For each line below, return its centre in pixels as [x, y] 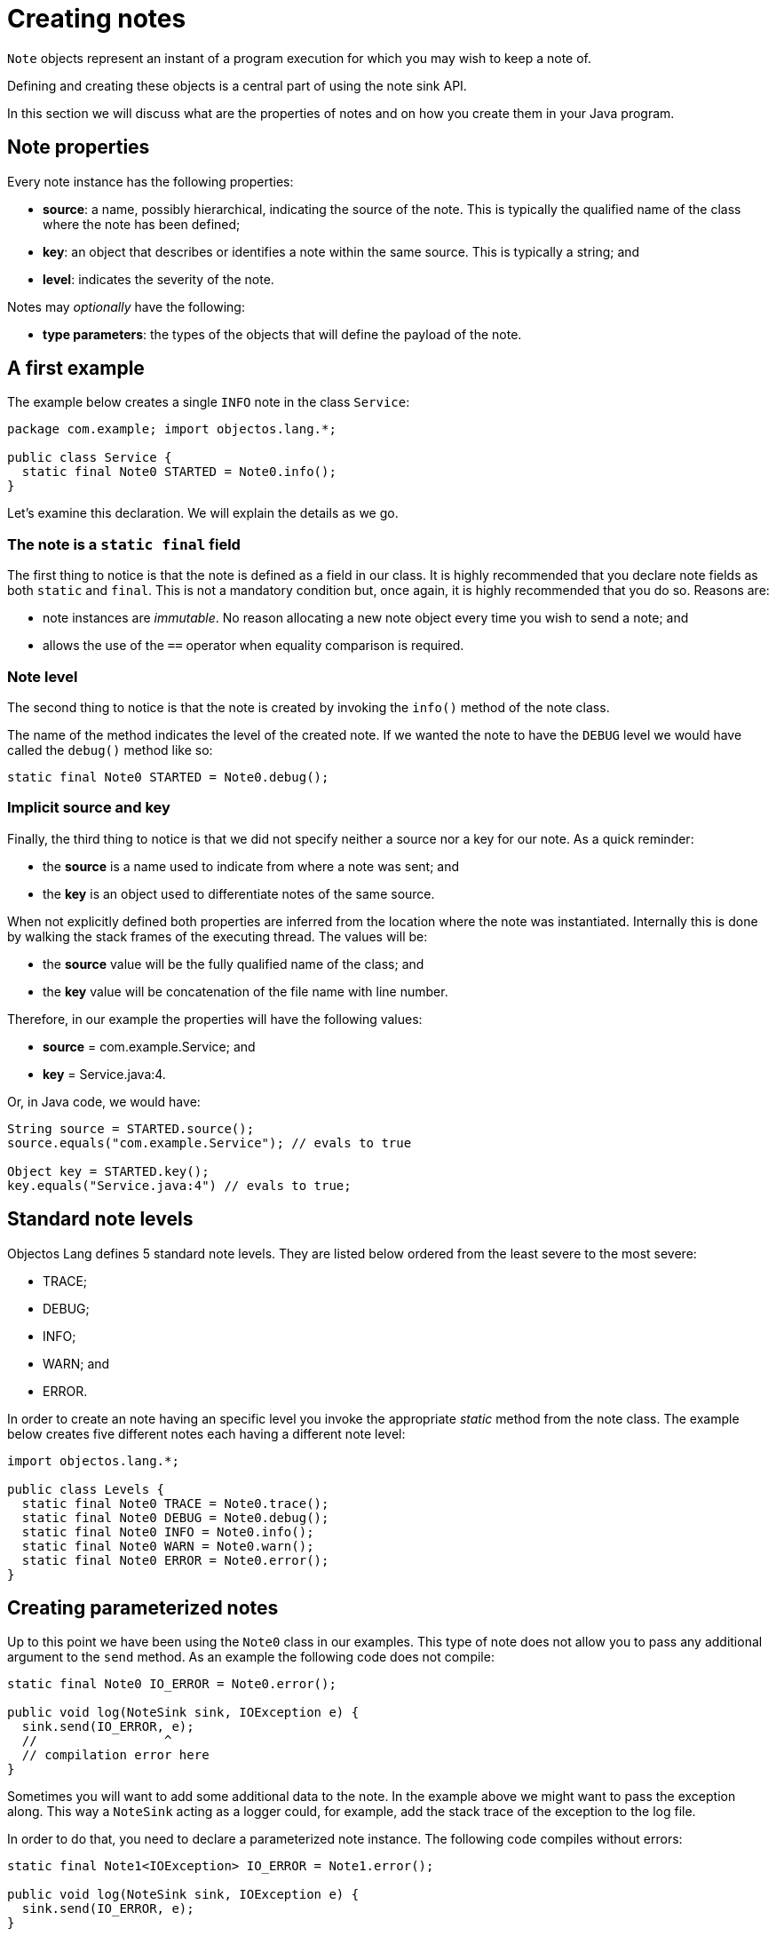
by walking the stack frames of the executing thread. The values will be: [218, 936]
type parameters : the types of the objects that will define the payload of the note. [282, 334]
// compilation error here [115, 1755]
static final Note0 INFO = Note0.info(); [168, 1531]
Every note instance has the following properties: [150, 181]
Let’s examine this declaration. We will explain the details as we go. [203, 513]
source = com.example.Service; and [149, 1046]
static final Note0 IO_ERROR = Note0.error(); [172, 1684]
